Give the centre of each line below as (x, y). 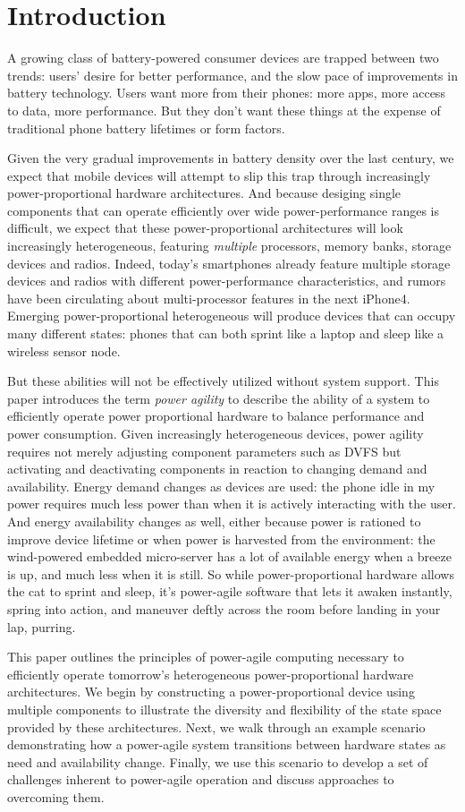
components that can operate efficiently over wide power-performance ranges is (224, 210)
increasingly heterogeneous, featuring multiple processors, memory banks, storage (229, 246)
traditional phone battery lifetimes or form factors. (146, 128)
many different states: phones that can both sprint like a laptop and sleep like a (226, 333)
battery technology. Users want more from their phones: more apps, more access (226, 93)
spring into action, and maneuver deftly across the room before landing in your (224, 608)
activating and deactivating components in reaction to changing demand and (217, 469)
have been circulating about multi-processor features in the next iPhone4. (209, 298)
